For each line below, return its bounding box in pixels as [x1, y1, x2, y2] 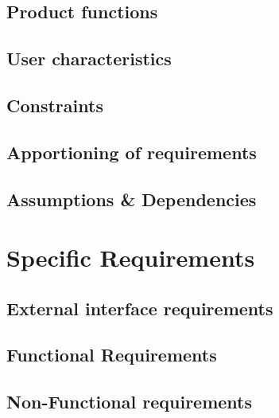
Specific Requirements [6, 241, 255, 274]
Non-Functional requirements [6, 389, 253, 414]
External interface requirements [6, 295, 273, 320]
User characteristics [6, 46, 172, 71]
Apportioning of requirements [6, 139, 257, 164]
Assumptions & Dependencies [6, 186, 257, 211]
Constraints [6, 92, 103, 117]
